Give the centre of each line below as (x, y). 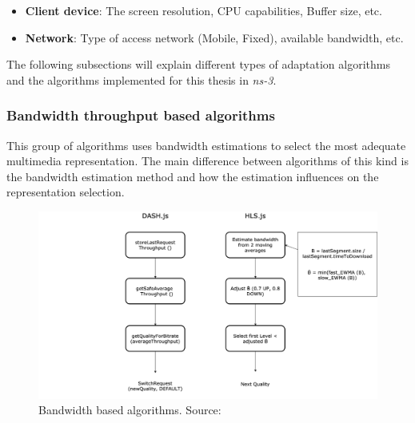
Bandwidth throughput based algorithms (141, 115)
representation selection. (66, 192)
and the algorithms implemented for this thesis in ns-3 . (142, 79)
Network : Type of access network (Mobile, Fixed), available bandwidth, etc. (214, 37)
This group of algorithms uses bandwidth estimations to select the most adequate (206, 145)
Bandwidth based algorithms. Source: (130, 410)
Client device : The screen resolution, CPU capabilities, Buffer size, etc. (204, 10)
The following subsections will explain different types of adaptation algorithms (198, 64)
